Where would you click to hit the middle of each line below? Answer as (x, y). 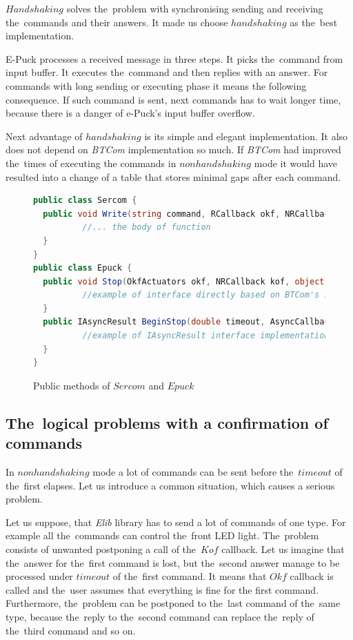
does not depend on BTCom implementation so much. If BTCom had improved (173, 149)
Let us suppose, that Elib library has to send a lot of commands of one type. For (176, 522)
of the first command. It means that (190, 576)
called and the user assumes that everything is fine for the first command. (162, 589)
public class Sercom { (85, 201)
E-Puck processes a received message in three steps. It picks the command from (174, 58)
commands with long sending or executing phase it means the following (156, 85)
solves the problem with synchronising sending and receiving (195, 8)
